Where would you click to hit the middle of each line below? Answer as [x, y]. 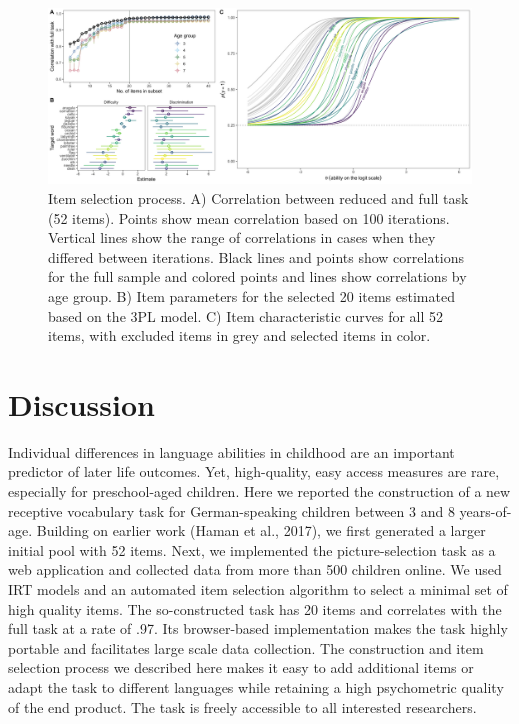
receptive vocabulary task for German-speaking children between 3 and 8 [231, 510]
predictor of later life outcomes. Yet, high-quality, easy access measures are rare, [254, 471]
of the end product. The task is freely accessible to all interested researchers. [242, 706]
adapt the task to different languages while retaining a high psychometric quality [256, 686]
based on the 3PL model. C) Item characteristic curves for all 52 [246, 315]
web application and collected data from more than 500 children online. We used [255, 569]
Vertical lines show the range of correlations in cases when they [242, 237]
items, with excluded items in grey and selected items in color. [239, 335]
